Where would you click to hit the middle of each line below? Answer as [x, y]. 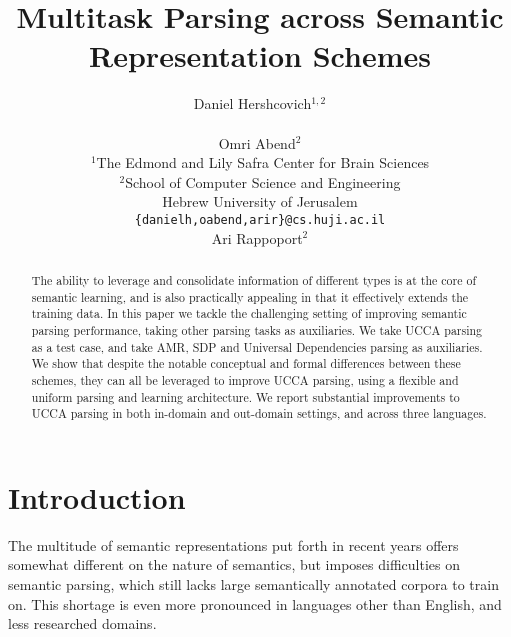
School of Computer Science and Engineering [263, 181]
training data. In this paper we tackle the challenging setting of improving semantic [249, 313]
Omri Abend [257, 142]
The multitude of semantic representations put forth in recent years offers [233, 544]
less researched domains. [82, 623]
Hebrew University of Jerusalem [260, 201]
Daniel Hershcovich [252, 103]
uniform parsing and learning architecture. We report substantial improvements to [245, 396]
